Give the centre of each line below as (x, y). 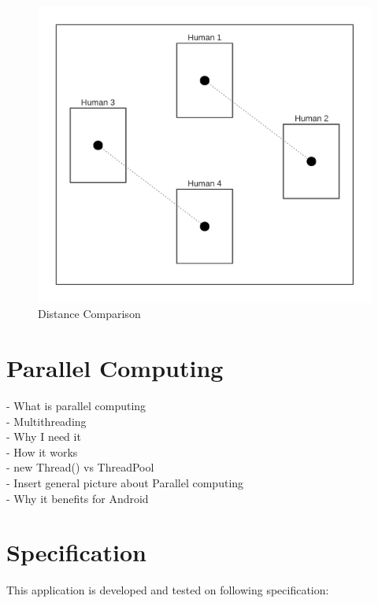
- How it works (42, 451)
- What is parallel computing (76, 406)
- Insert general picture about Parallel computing (125, 483)
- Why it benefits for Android (78, 498)
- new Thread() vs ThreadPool (80, 467)
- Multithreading (46, 421)
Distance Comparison (89, 314)
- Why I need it (44, 437)
